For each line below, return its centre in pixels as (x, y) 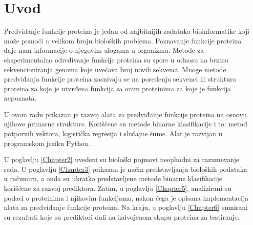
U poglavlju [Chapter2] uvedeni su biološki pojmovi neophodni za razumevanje (122, 159)
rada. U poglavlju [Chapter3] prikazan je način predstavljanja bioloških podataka (126, 169)
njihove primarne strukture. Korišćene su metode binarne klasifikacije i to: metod (126, 124)
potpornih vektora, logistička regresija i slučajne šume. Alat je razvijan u (113, 133)
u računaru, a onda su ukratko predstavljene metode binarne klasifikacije (113, 178)
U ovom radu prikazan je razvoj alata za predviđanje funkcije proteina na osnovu (126, 114)
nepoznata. (20, 98)
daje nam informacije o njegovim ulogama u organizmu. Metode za (104, 50)
